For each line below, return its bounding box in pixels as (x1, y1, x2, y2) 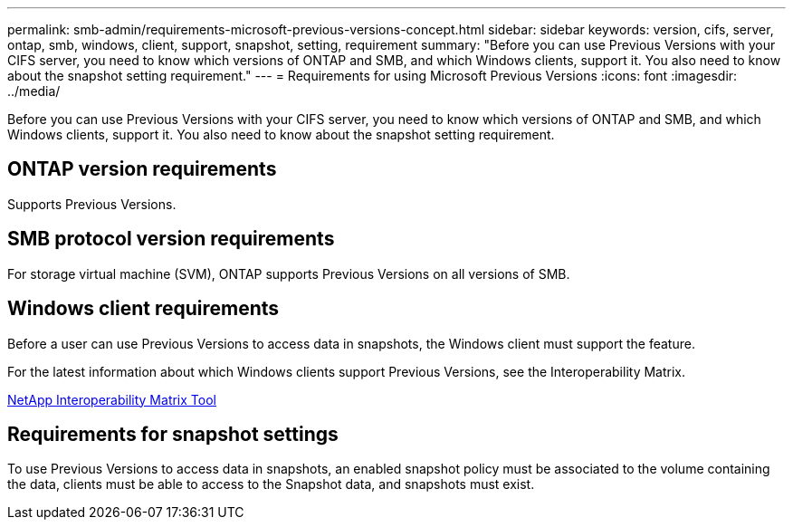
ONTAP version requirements (7, 158, 277, 181)
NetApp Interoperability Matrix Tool (7, 391, 216, 407)
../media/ (7, 83, 61, 99)
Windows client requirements (7, 297, 280, 321)
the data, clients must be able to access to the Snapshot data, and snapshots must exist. (7, 476, 535, 493)
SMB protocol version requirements (7, 227, 335, 251)
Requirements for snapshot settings (7, 422, 339, 446)
